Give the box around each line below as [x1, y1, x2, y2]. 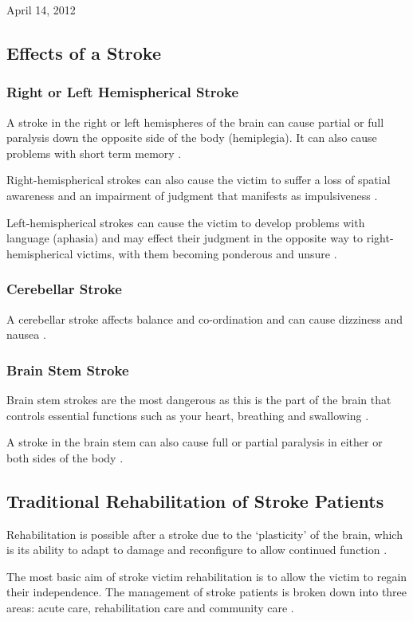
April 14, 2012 [6, 2, 76, 18]
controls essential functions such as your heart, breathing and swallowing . [6, 407, 369, 423]
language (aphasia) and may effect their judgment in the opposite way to [6, 230, 364, 246]
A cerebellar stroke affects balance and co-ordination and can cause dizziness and [6, 310, 403, 327]
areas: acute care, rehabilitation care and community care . [6, 599, 294, 615]
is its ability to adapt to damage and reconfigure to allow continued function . [6, 541, 387, 558]
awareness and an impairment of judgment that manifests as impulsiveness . [6, 187, 378, 203]
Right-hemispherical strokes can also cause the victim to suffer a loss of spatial [6, 171, 391, 188]
